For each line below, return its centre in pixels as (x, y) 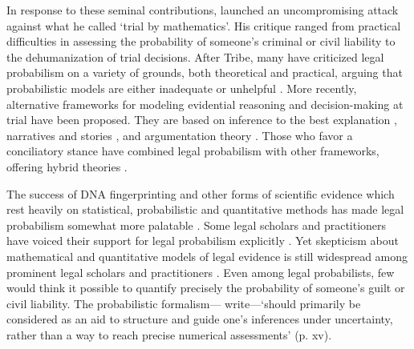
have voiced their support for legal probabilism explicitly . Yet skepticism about (203, 241)
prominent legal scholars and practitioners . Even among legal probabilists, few (201, 272)
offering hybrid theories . (67, 166)
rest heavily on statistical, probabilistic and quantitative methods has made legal (205, 209)
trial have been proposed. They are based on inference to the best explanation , (202, 120)
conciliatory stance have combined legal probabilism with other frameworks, (193, 151)
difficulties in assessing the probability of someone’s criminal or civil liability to (201, 41)
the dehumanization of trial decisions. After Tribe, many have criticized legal (195, 56)
